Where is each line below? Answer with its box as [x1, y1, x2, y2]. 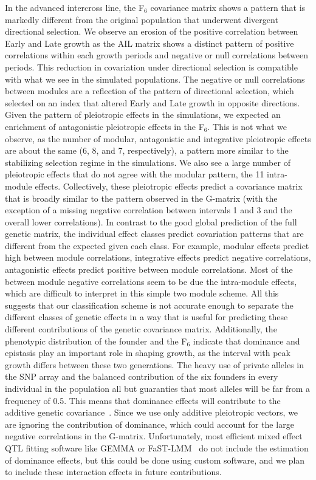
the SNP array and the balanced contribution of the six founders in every [5, 370, 278, 383]
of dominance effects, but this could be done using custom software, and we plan [5, 453, 305, 466]
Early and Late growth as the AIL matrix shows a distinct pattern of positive [5, 36, 294, 49]
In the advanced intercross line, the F [5, 1, 145, 13]
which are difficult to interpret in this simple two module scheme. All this [5, 287, 279, 300]
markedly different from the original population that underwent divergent [5, 13, 278, 26]
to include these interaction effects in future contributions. [5, 465, 222, 478]
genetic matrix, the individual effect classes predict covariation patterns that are [5, 227, 304, 240]
